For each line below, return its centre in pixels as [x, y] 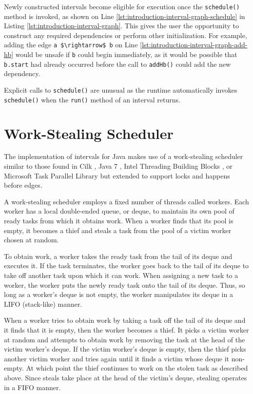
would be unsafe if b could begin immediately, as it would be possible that [126, 54]
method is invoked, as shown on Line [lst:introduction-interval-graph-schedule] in [125, 16]
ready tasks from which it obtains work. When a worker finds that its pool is [119, 220]
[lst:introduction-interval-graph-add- [194, 45]
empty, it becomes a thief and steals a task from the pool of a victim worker [118, 230]
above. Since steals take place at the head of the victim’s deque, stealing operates [126, 377]
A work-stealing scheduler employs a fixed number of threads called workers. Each [126, 201]
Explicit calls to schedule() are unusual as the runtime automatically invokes [121, 90]
